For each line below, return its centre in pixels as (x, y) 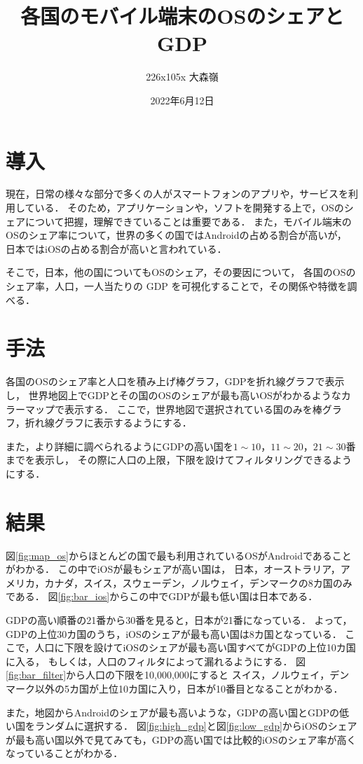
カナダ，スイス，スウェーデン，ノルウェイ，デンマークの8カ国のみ (198, 582)
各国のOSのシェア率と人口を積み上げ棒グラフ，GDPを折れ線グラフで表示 (175, 381)
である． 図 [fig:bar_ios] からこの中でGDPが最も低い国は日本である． (162, 596)
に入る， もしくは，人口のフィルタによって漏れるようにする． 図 (156, 661)
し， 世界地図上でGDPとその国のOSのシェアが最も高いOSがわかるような (173, 395)
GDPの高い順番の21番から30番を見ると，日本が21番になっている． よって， (179, 619)
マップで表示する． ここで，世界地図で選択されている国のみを (169, 409)
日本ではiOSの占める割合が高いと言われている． (116, 248)
